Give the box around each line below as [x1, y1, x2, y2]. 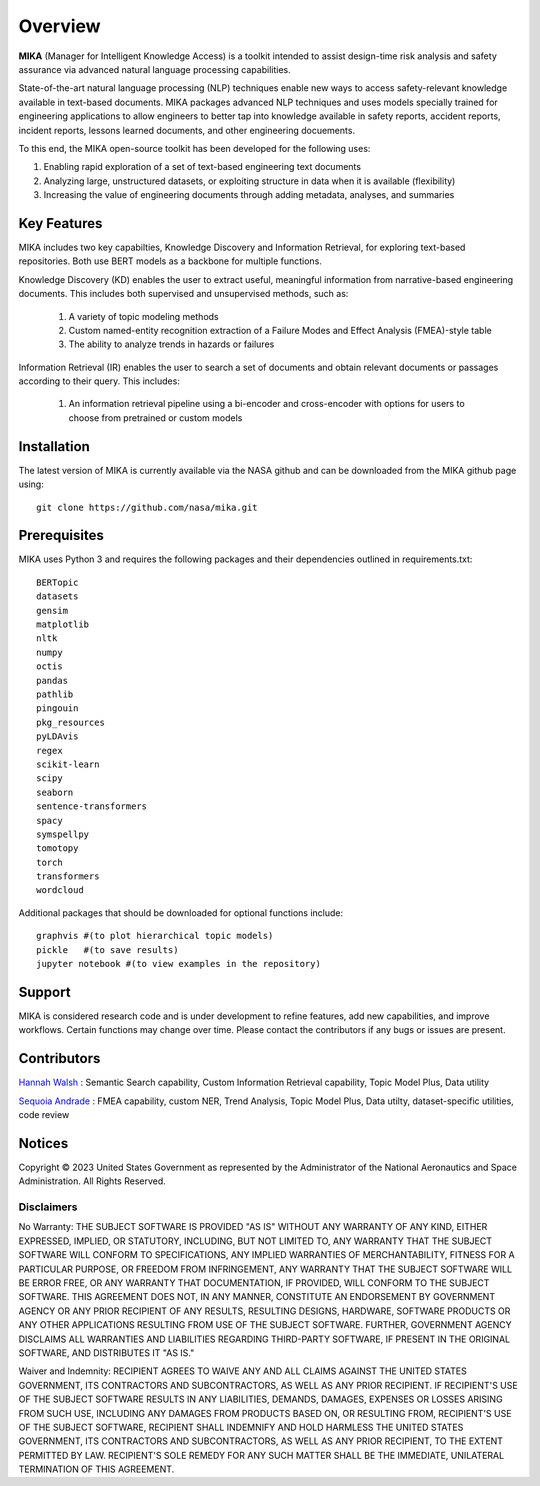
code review [18, 1109, 70, 1120]
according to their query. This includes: [18, 375, 180, 387]
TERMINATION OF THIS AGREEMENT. [18, 1463, 175, 1475]
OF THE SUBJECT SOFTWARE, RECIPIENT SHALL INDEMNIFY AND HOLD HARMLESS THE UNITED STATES [18, 1421, 464, 1433]
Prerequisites [18, 527, 104, 544]
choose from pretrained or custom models [68, 411, 243, 424]
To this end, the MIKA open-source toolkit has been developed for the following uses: [18, 142, 371, 154]
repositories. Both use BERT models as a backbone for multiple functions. [18, 255, 322, 267]
